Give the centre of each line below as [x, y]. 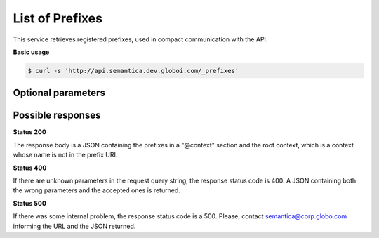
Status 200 [30, 132]
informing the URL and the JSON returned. [74, 226]
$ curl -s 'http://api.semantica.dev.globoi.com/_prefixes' [133, 71]
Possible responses [57, 115]
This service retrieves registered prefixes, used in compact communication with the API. [140, 39]
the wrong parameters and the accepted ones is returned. [97, 190]
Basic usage [31, 52]
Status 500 [30, 203]
